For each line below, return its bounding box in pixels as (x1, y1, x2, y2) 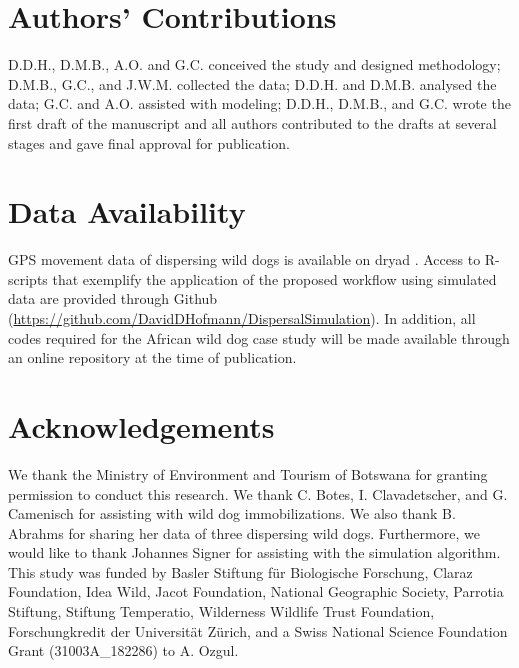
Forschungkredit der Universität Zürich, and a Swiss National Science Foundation (8, 620, 508, 641)
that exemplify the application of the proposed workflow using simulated (52, 268, 497, 289)
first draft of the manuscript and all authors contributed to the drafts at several (8, 112, 497, 133)
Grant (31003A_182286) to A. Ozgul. (8, 640, 239, 661)
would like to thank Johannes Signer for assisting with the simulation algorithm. (8, 542, 501, 563)
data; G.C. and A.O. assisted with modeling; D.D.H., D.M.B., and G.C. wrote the (8, 93, 511, 114)
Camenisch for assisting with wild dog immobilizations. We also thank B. (8, 503, 456, 524)
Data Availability (8, 191, 246, 232)
